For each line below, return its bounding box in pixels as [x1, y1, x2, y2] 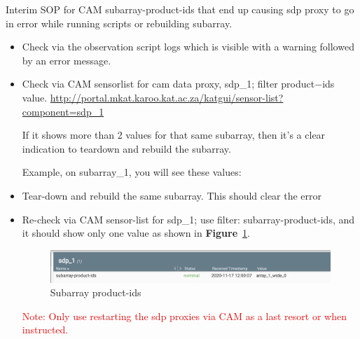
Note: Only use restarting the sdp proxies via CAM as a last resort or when [22, 308, 347, 323]
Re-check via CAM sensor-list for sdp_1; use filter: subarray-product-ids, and [22, 212, 355, 226]
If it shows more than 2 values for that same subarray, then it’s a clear [22, 127, 326, 142]
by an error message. [22, 53, 111, 67]
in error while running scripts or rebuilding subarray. [6, 15, 233, 30]
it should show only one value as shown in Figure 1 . [22, 226, 250, 240]
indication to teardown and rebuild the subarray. [22, 141, 231, 155]
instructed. [22, 322, 69, 337]
